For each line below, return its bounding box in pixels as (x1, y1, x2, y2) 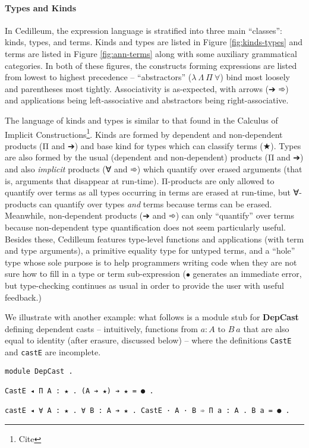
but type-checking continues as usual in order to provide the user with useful (5, 279, 284, 291)
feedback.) (5, 291, 42, 303)
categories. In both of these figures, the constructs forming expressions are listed (5, 59, 297, 71)
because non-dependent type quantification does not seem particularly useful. (5, 220, 286, 233)
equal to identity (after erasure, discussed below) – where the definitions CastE (5, 334, 292, 346)
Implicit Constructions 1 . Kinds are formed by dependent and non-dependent (5, 126, 283, 140)
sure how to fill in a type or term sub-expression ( (5, 267, 186, 280)
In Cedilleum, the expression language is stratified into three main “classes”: (5, 24, 282, 36)
